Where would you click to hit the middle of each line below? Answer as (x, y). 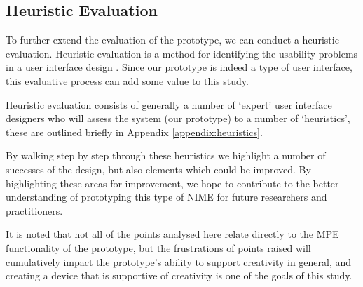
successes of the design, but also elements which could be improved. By (158, 169)
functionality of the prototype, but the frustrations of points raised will (158, 247)
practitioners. (34, 210)
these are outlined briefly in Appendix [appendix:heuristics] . (134, 132)
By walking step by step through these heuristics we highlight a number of (166, 155)
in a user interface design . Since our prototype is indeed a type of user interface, (179, 67)
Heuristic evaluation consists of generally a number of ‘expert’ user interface (169, 104)
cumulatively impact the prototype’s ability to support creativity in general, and (179, 261)
